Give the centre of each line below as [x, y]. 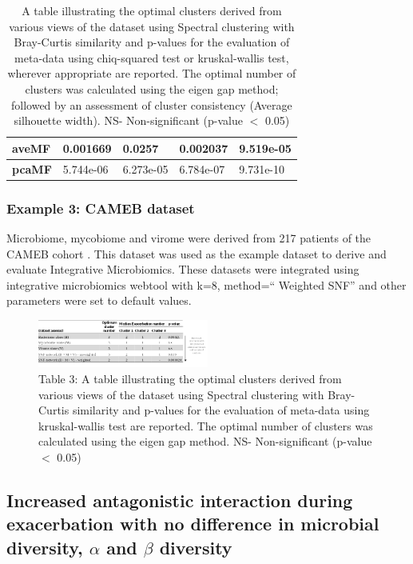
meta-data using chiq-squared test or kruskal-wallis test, [152, 57]
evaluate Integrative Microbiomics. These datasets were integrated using [183, 269]
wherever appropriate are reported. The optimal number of [152, 73]
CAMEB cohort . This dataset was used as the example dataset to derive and [197, 253]
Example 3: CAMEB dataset [101, 208]
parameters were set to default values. [99, 300]
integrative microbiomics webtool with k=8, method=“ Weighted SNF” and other [206, 284]
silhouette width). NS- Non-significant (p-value [128, 120]
